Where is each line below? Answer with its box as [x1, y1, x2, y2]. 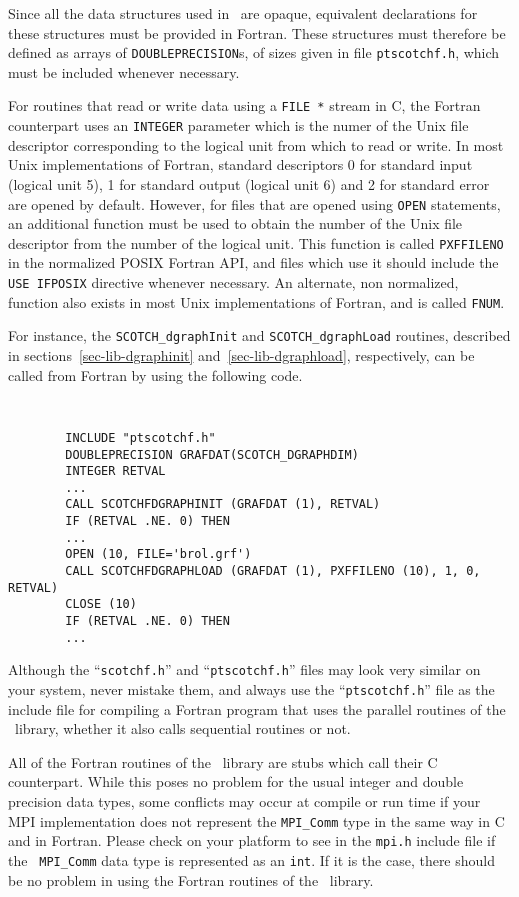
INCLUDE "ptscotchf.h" [65, 430, 216, 445]
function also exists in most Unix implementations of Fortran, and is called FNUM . [8, 291, 505, 312]
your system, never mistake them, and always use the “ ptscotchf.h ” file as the [8, 679, 495, 700]
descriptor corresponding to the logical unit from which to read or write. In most [8, 134, 504, 155]
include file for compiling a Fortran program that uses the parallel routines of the [8, 698, 506, 719]
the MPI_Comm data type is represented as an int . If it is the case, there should [8, 849, 496, 870]
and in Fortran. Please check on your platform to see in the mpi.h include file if [8, 830, 496, 851]
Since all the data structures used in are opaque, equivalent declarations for [8, 3, 478, 23]
